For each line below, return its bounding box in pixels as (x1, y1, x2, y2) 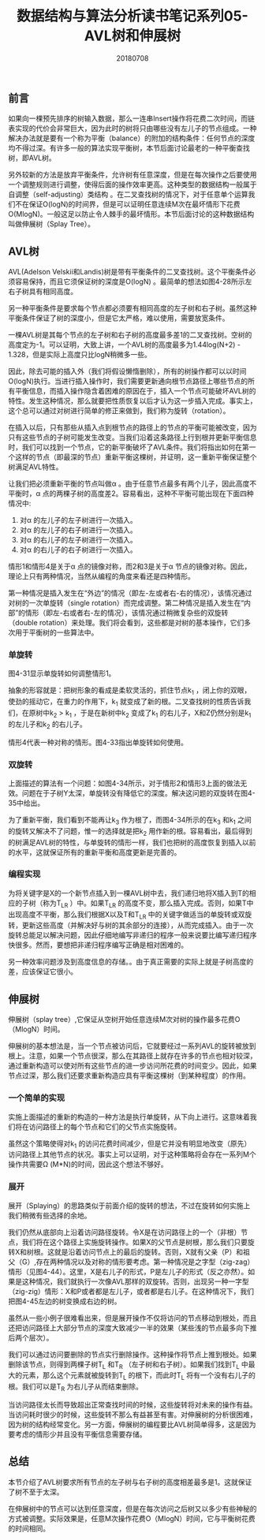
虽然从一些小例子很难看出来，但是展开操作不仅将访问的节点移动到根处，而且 (8, 1313, 257, 1322)
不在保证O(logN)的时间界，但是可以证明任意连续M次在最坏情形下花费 (14, 199, 241, 209)
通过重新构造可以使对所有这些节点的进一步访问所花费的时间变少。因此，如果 (8, 1061, 257, 1071)
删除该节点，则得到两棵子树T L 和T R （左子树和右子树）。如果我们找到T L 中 (8, 1359, 248, 1370)
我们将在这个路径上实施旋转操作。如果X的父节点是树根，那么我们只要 (21, 1237, 248, 1247)
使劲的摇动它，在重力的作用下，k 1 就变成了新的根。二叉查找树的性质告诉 (8, 697, 244, 708)
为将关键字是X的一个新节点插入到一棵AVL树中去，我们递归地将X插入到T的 (8, 888, 250, 897)
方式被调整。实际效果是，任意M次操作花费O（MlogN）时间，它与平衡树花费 (8, 1513, 256, 1523)
